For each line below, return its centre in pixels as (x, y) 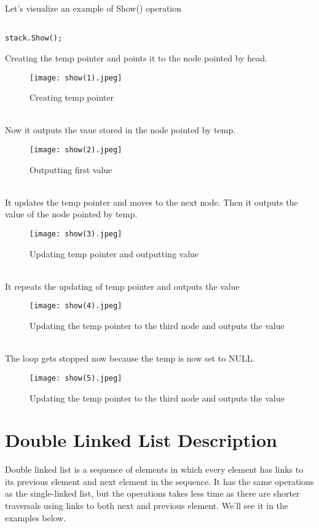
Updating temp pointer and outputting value (114, 253)
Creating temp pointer (72, 97)
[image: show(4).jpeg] (76, 306)
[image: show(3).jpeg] (76, 234)
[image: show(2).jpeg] (76, 149)
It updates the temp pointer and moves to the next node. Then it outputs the (152, 202)
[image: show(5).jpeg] (76, 378)
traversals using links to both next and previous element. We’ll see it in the (147, 505)
